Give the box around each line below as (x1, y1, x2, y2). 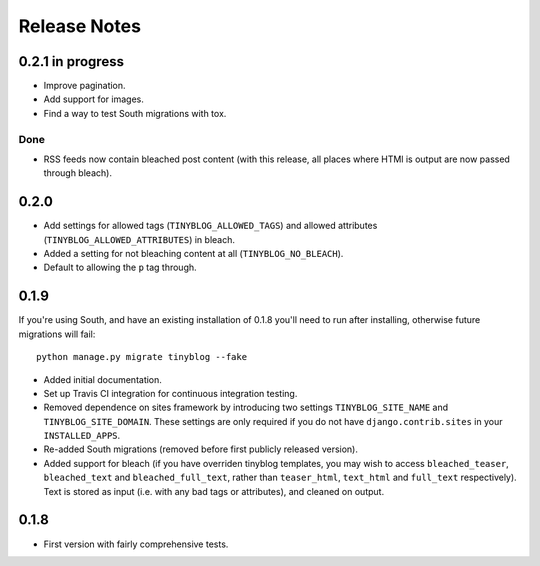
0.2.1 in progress (18, 53, 125, 70)
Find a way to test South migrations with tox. (43, 107, 227, 119)
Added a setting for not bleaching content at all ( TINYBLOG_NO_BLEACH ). (43, 248, 344, 260)
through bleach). (43, 167, 112, 179)
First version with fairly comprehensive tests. (43, 538, 229, 550)
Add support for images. (43, 93, 145, 105)
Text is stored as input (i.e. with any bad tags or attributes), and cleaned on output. (43, 485, 385, 497)
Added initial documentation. (43, 373, 162, 385)
